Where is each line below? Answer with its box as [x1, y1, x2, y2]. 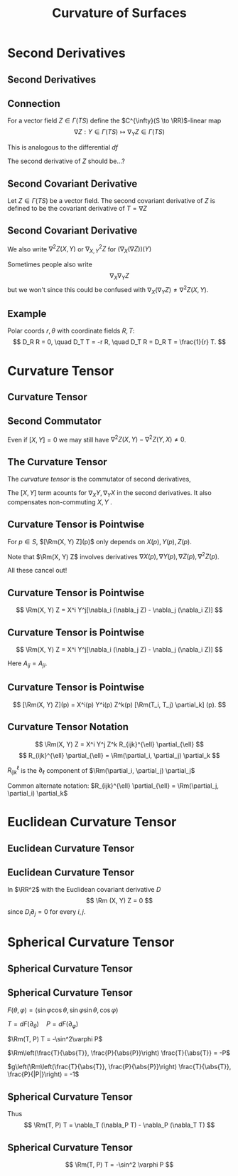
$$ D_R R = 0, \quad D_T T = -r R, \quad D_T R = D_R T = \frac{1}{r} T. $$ [13, 338, 226, 346]
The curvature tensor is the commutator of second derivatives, [7, 475, 192, 484]
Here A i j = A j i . [7, 659, 48, 669]
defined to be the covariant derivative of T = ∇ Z [7, 204, 148, 212]
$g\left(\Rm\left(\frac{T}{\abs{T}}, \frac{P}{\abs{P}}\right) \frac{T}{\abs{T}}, [7, 1063, 232, 1071]
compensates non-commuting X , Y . [7, 497, 112, 506]
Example [7, 308, 47, 320]
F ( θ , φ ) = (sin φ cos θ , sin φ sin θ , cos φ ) [7, 1006, 119, 1014]
